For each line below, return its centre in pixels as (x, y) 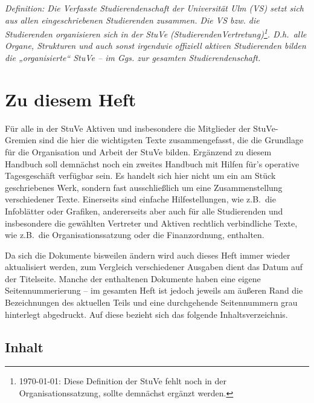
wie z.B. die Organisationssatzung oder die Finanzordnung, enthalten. (135, 235)
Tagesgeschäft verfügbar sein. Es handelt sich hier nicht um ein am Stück (140, 176)
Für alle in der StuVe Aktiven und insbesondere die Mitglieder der (128, 128)
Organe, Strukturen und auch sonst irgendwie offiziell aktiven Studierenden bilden (155, 46)
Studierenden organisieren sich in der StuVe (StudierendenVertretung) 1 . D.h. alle (156, 33)
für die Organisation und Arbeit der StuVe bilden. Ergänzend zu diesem (138, 151)
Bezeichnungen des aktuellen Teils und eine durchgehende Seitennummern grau (151, 302)
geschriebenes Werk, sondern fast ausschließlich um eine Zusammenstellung (144, 187)
